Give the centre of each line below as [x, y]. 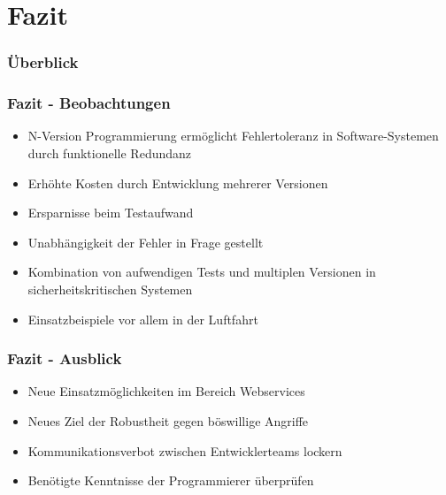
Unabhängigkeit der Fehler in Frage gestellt [146, 242]
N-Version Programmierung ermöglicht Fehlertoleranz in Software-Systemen [233, 136]
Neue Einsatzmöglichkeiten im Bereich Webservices [166, 391]
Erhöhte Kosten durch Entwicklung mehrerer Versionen [178, 183]
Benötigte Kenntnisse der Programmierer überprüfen [171, 480]
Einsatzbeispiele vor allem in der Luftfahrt [143, 319]
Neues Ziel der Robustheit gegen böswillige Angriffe [168, 421]
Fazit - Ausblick [65, 358]
